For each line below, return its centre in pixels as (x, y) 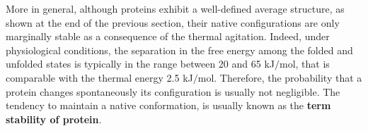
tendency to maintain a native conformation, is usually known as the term (168, 105)
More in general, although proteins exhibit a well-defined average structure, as (175, 8)
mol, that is (305, 64)
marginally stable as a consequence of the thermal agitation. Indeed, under (168, 36)
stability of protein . (54, 119)
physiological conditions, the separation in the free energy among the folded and (179, 50)
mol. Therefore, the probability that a (280, 77)
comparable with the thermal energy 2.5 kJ (99, 77)
